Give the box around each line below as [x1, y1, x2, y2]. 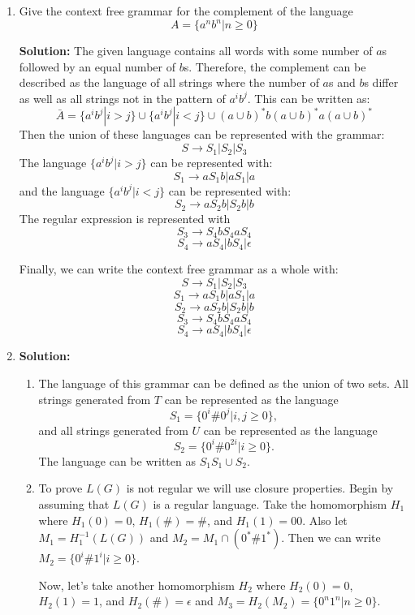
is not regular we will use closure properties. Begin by [126, 480, 394, 497]
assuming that [38, 495, 110, 512]
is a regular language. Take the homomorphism [153, 495, 387, 512]
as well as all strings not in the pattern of [19, 89, 226, 106]
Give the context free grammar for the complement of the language [19, 2, 353, 19]
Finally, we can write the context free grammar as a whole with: [19, 260, 339, 277]
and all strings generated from [38, 421, 188, 438]
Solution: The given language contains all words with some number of [19, 42, 373, 59]
